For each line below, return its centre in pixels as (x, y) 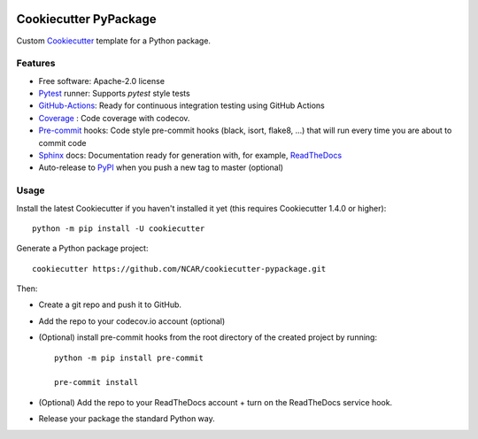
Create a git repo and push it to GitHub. (110, 304)
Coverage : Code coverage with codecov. (114, 118)
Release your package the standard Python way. (127, 419)
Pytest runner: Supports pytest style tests (114, 94)
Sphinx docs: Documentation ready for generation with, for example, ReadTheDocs (190, 155)
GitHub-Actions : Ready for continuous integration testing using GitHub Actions (181, 105)
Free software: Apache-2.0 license (102, 81)
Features (36, 64)
